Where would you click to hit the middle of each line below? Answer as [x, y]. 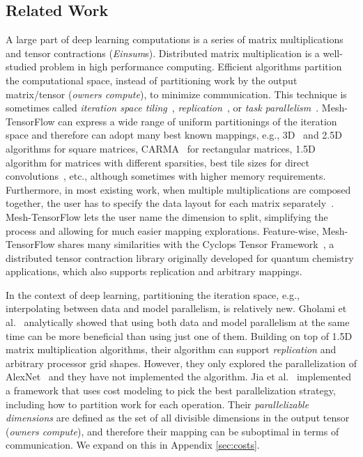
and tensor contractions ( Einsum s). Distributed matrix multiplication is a [163, 53]
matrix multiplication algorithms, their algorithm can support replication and [171, 349]
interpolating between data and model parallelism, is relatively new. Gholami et [176, 308]
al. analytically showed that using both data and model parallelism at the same [178, 322]
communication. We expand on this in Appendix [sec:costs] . [133, 445]
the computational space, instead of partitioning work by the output [152, 80]
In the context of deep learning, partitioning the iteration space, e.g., [153, 294]
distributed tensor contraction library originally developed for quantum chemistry [180, 257]
